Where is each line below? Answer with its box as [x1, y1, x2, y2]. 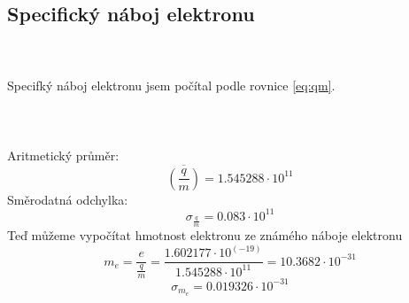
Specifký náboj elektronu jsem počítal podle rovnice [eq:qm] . [7, 76, 336, 95]
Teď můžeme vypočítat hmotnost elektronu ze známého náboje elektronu [7, 226, 403, 245]
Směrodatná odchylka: [7, 190, 128, 208]
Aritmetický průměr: [7, 145, 120, 164]
